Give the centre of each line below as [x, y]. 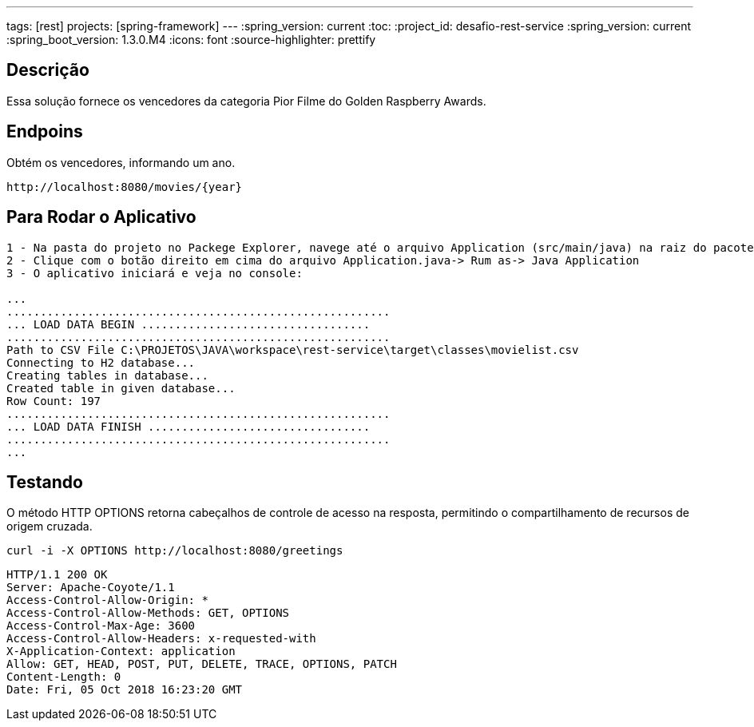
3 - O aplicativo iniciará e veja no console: [155, 273]
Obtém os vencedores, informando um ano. [121, 162]
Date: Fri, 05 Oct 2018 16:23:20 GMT [125, 690]
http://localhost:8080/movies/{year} [125, 187]
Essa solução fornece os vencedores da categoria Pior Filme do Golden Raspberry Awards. [246, 101]
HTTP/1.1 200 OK [57, 575]
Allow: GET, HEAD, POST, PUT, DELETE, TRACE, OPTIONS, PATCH [202, 664]
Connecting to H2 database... [101, 362]
